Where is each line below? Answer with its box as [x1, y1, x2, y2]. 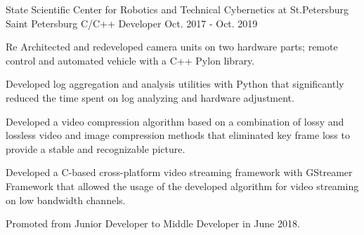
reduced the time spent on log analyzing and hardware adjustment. [6, 90, 294, 105]
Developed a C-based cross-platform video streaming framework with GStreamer [6, 165, 353, 180]
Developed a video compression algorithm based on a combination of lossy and [6, 114, 344, 128]
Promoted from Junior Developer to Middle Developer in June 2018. [6, 216, 300, 231]
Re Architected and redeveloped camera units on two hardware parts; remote [6, 39, 338, 54]
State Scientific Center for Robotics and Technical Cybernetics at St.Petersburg [6, 2, 349, 16]
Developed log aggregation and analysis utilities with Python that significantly [6, 76, 344, 91]
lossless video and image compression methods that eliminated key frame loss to [6, 128, 350, 142]
